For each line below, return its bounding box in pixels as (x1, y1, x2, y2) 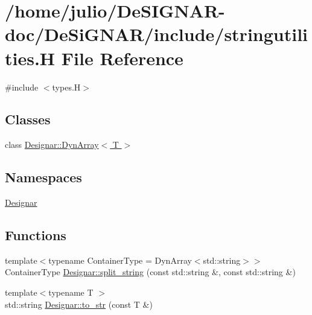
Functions (5, 226, 66, 244)
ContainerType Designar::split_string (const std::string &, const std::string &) (5, 266, 296, 278)
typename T (48, 286, 94, 299)
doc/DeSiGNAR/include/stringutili (5, 22, 308, 46)
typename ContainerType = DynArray (48, 253, 192, 266)
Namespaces (5, 168, 82, 186)
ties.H (5, 45, 56, 70)
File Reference (61, 45, 183, 70)
